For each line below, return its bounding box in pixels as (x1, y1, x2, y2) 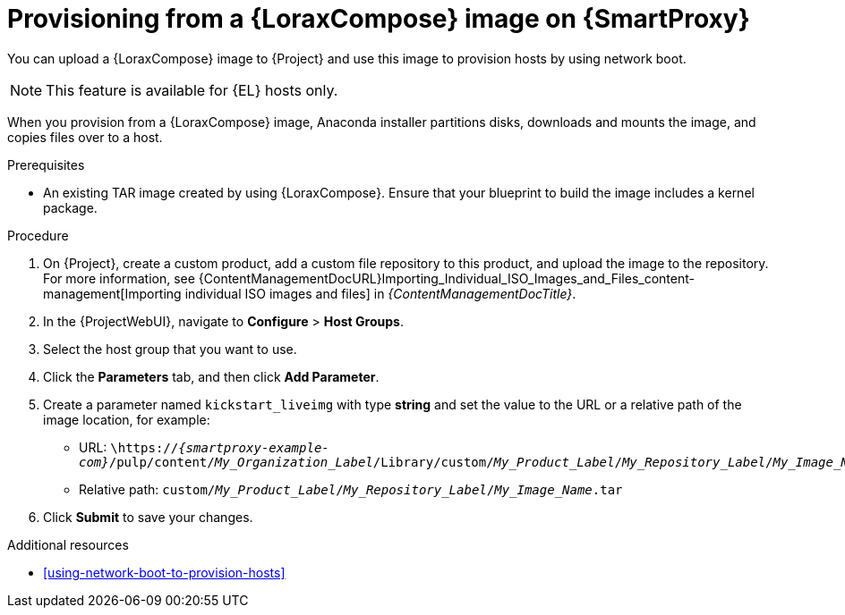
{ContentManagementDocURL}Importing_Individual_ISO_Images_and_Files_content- (198, 270, 695, 286)
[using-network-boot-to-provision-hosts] (43, 564, 286, 580)
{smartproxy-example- (178, 440, 329, 455)
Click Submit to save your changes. (43, 509, 253, 525)
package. (43, 199, 98, 215)
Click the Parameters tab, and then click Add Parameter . (43, 368, 380, 384)
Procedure (7, 227, 69, 243)
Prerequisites (7, 156, 85, 173)
